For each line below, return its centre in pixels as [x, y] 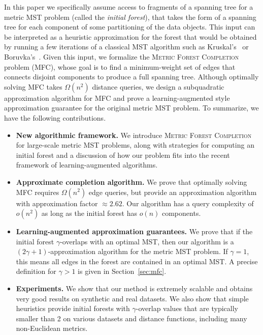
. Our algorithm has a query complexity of [188, 203]
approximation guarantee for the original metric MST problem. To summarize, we [131, 108]
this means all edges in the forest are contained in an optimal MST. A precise [137, 261]
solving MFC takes [33, 86]
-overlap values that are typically [187, 308]
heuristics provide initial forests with [73, 308]
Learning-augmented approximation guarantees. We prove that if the [134, 231]
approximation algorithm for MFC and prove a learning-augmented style [117, 97]
